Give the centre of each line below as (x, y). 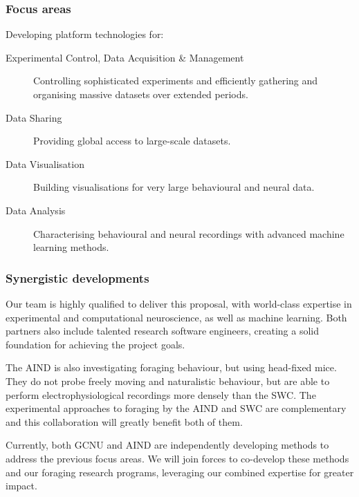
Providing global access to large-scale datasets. (132, 141)
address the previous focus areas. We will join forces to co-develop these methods (177, 458)
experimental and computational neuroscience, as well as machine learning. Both (176, 317)
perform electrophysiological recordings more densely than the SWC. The (161, 394)
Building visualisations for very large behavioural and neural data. (174, 187)
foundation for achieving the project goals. (95, 344)
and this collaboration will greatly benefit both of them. (124, 421)
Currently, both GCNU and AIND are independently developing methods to (167, 445)
